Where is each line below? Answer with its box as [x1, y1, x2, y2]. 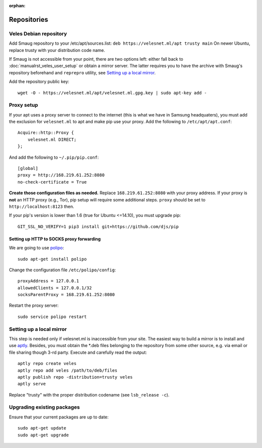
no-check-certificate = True [17, 179, 87, 184]
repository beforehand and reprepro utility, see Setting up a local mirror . [9, 69, 156, 75]
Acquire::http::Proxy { [17, 130, 74, 135]
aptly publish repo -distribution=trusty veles [17, 374, 133, 380]
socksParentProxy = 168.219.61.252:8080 [17, 292, 115, 298]
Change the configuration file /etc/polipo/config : [9, 267, 116, 273]
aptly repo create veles [17, 361, 77, 366]
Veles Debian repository [9, 30, 67, 37]
